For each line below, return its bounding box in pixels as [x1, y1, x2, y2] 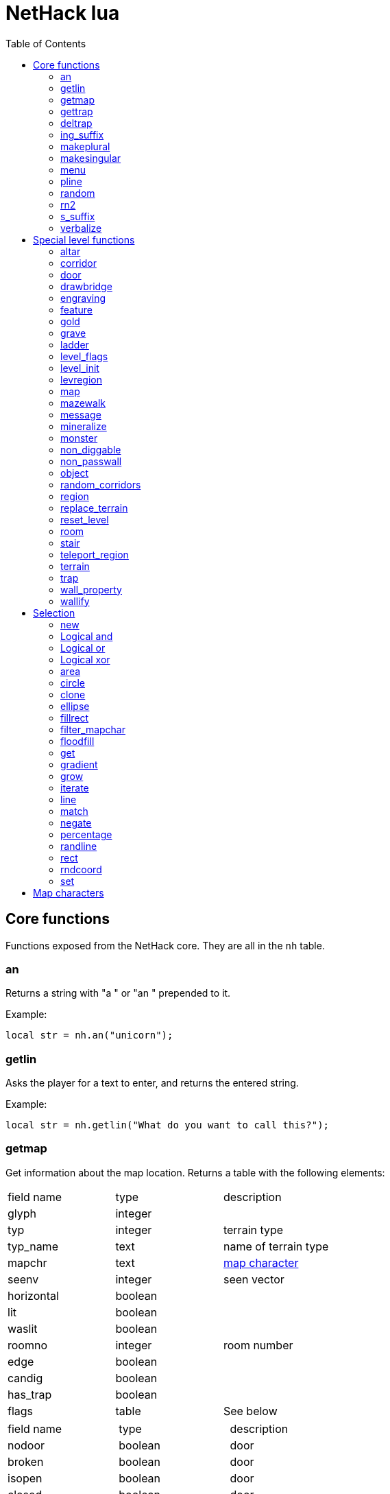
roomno [8, 1338, 48, 1352]
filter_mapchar [60, 723, 126, 735]
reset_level [60, 513, 109, 525]
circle [60, 676, 85, 689]
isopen [8, 1471, 42, 1485]
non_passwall [60, 455, 122, 467]
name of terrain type [223, 1239, 329, 1253]
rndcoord [60, 863, 102, 875]
